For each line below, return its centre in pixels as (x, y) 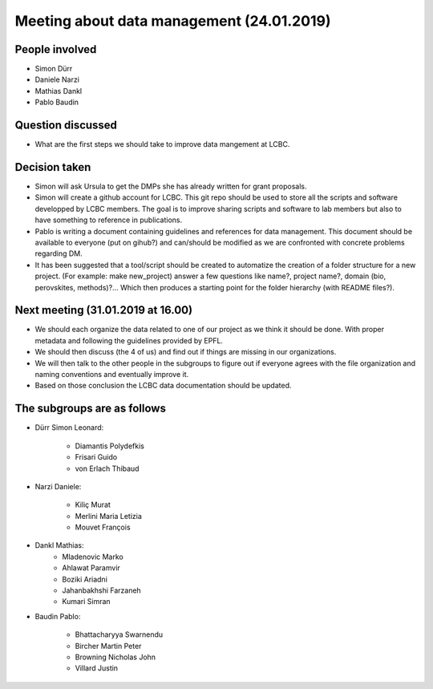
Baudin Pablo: (58, 616)
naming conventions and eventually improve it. (112, 375)
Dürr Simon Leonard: (69, 428)
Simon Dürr (54, 69)
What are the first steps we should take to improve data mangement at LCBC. (162, 144)
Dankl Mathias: (59, 545)
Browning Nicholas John (115, 657)
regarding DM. (59, 253)
